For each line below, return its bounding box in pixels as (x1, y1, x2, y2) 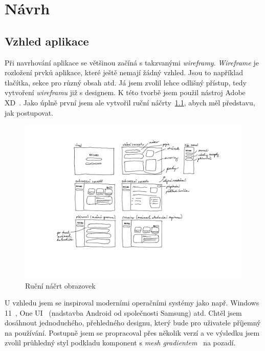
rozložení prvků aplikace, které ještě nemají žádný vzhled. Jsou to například (5, 67, 244, 78)
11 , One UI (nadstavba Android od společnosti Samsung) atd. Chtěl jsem (5, 307, 242, 318)
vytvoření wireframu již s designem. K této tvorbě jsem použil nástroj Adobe (5, 87, 246, 98)
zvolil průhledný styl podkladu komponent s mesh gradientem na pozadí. (5, 337, 236, 348)
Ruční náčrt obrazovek (25, 280, 96, 291)
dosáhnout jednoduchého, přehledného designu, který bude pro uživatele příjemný (5, 317, 261, 328)
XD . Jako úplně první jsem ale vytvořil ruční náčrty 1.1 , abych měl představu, (5, 97, 255, 107)
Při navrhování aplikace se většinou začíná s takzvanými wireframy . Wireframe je (5, 57, 259, 68)
